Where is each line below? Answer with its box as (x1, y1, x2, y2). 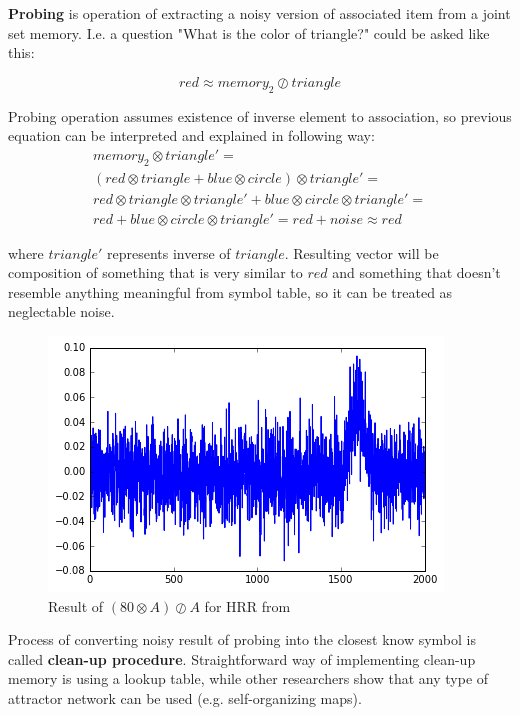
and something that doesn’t (332, 262, 501, 283)
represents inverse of (106, 242, 231, 263)
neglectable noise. (8, 301, 115, 322)
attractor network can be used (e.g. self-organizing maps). (8, 688, 362, 709)
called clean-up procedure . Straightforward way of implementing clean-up (8, 648, 476, 669)
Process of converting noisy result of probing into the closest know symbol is (8, 629, 477, 650)
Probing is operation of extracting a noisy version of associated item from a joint (8, 3, 511, 23)
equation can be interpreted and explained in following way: (8, 125, 375, 146)
